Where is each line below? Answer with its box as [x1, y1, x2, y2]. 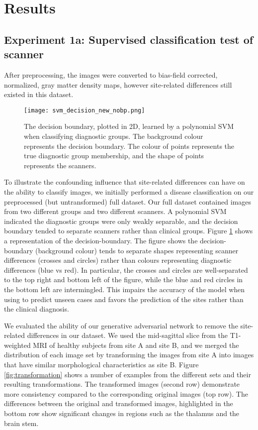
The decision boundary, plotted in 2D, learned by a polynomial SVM [24, 121, 234, 131]
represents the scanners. [24, 160, 96, 170]
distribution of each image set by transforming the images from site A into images [4, 349, 254, 360]
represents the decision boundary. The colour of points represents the [24, 140, 235, 151]
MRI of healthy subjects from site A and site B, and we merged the [33, 339, 239, 350]
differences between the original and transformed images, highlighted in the [4, 398, 233, 409]
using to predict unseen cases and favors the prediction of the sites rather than [4, 294, 244, 304]
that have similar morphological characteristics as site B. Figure [4, 359, 199, 370]
